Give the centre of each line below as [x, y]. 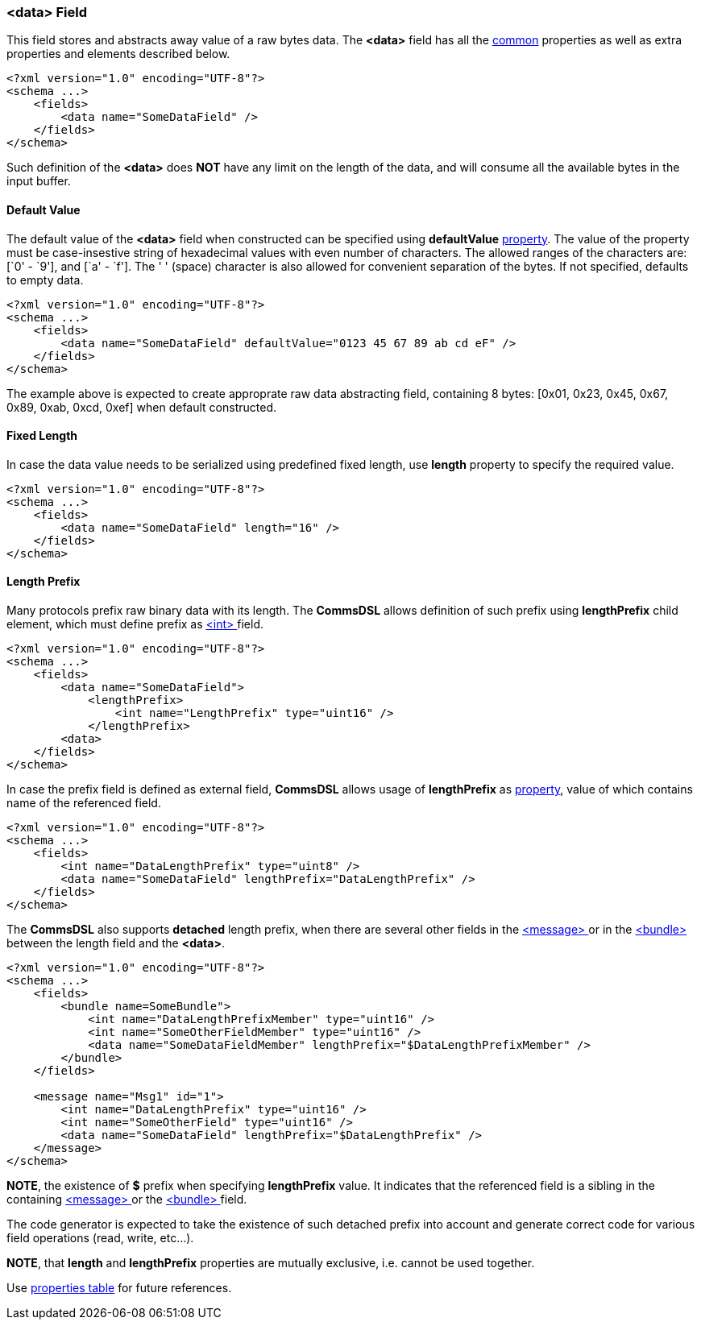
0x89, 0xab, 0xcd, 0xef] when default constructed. [142, 407]
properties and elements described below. [118, 54]
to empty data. [45, 280]
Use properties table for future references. [119, 1288]
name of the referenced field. [84, 803]
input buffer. [39, 181]
